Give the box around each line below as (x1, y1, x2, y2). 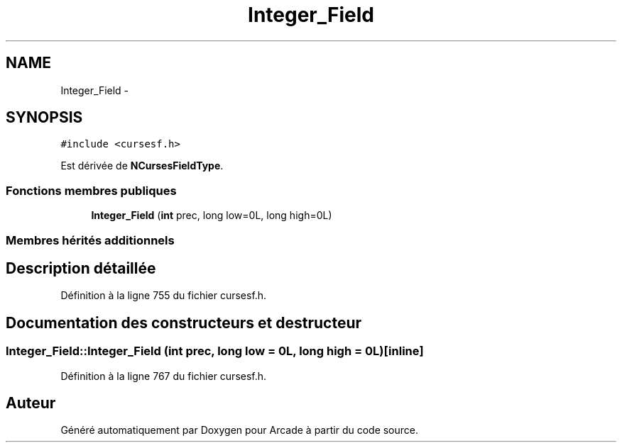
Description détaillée (6, 259, 156, 277)
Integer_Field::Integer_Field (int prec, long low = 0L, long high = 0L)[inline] (6, 344, 424, 359)
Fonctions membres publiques (6, 183, 177, 198)
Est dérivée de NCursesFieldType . (60, 159, 224, 172)
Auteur (6, 394, 56, 413)
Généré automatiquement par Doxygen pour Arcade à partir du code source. (60, 424, 419, 437)
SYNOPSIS (6, 108, 83, 127)
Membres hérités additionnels (6, 233, 175, 247)
